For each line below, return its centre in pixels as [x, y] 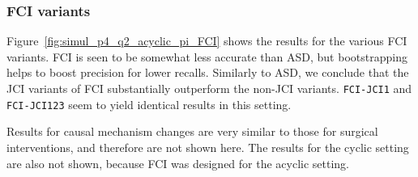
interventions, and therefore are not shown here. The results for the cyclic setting [208, 147]
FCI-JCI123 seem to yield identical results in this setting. [149, 104]
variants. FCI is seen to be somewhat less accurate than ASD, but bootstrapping [207, 56]
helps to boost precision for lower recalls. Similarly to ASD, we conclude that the [208, 72]
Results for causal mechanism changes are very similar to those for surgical [192, 131]
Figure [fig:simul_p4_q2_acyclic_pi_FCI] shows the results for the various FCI [207, 41]
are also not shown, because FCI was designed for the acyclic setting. [178, 163]
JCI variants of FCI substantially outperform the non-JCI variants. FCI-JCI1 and [209, 88]
